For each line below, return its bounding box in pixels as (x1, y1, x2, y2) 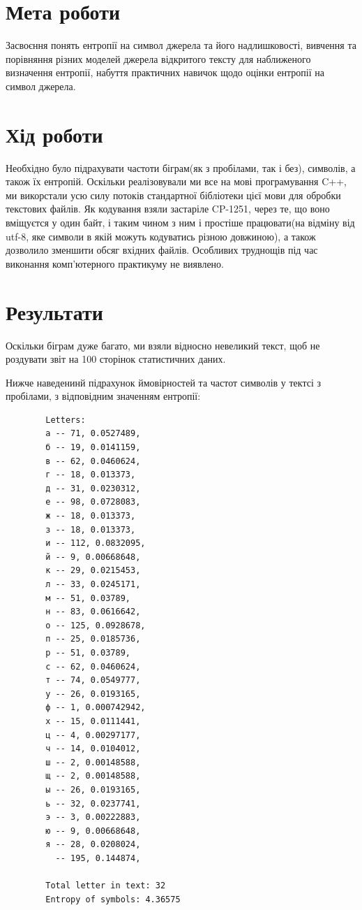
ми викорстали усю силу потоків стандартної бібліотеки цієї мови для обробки (6, 187, 341, 202)
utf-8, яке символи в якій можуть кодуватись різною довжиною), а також (6, 229, 316, 243)
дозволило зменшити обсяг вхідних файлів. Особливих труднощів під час (6, 243, 318, 257)
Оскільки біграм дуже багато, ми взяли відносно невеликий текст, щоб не (6, 338, 320, 352)
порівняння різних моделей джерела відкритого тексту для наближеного (6, 51, 311, 66)
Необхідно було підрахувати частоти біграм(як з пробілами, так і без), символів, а (6, 160, 356, 175)
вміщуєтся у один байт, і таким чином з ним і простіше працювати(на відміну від (6, 215, 355, 229)
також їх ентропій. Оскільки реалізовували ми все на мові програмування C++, (6, 174, 347, 189)
